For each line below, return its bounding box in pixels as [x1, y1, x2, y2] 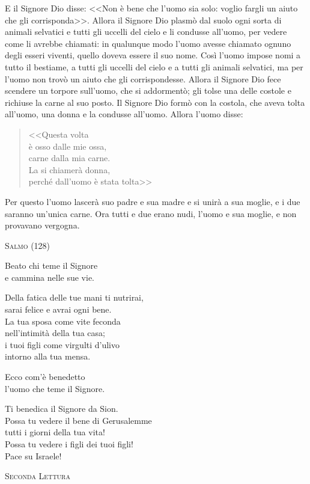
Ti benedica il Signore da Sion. [5, 402, 118, 415]
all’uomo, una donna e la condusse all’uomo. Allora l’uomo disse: [5, 108, 243, 120]
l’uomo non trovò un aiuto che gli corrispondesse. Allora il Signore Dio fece [5, 72, 281, 85]
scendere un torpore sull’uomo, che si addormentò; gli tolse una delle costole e [5, 84, 291, 97]
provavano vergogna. [5, 219, 80, 231]
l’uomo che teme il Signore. [5, 382, 105, 394]
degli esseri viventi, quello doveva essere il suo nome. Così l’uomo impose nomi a [5, 49, 301, 61]
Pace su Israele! [5, 449, 62, 462]
